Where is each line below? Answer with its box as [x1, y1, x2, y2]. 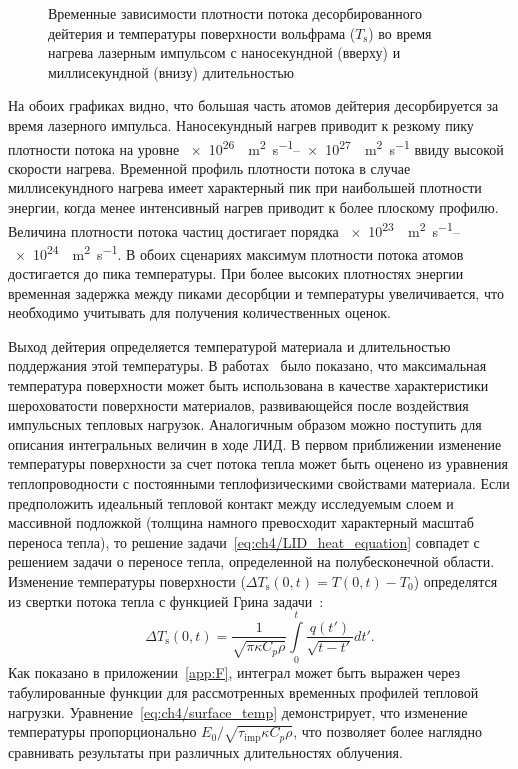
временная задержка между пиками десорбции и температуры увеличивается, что [8, 282, 504, 303]
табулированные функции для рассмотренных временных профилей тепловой [8, 681, 479, 702]
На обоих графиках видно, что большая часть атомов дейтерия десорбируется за [8, 95, 499, 116]
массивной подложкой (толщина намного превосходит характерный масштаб [8, 512, 474, 533]
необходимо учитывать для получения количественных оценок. [8, 302, 391, 323]
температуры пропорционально [8, 721, 197, 742]
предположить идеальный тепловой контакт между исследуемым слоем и [8, 492, 454, 513]
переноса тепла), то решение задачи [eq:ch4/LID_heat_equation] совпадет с [8, 531, 480, 552]
